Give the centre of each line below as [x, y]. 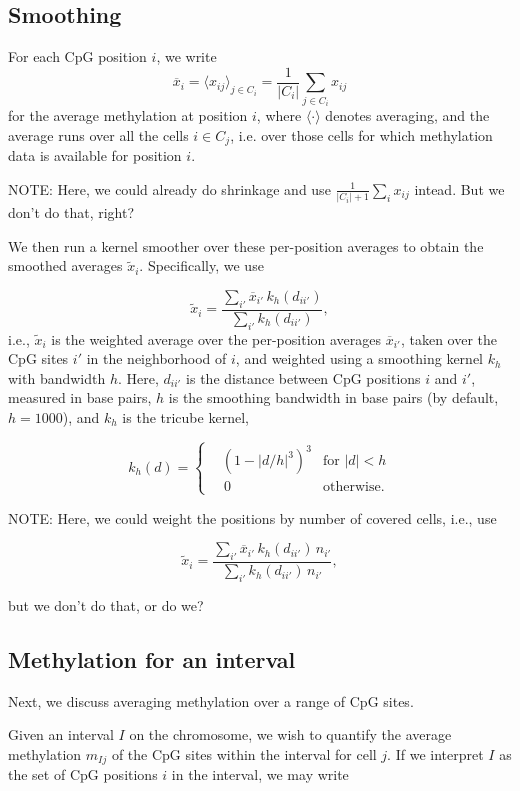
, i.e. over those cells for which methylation [361, 134]
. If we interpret [435, 753]
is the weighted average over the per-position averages [216, 338]
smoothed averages [65, 265]
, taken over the [449, 338]
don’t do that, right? [71, 212]
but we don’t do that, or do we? [106, 604]
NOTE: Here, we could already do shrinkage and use [169, 188]
